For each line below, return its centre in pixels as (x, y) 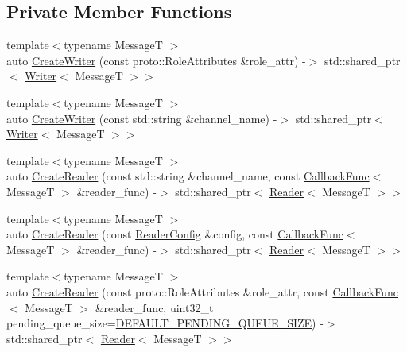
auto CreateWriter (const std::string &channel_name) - (142, 118)
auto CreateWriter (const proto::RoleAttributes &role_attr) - (156, 60)
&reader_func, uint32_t (154, 307)
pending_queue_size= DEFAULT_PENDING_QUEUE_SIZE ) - (165, 323)
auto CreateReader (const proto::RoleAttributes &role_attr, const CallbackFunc (203, 291)
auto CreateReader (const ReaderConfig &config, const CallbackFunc (175, 234)
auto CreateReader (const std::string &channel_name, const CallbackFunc (188, 176)
